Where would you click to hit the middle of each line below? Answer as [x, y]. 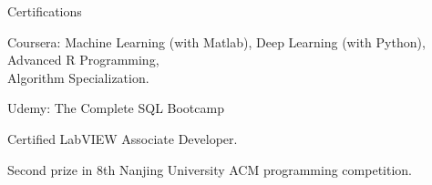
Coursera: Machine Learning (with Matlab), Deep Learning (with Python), [216, 41]
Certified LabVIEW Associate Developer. [123, 138]
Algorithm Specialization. [78, 77]
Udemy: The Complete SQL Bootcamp [116, 108]
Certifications [45, 11]
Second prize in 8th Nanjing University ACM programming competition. [210, 169]
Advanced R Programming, [83, 60]
